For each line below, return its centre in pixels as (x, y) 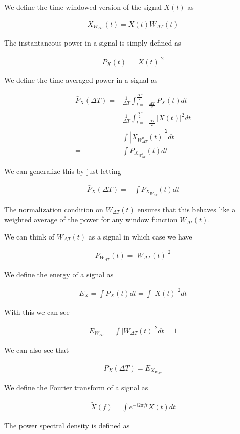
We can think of (29, 236)
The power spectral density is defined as (67, 426)
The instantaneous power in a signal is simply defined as (93, 43)
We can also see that (37, 349)
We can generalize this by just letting (63, 171)
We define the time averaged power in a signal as (81, 80)
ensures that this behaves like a (187, 209)
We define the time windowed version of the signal (83, 7)
